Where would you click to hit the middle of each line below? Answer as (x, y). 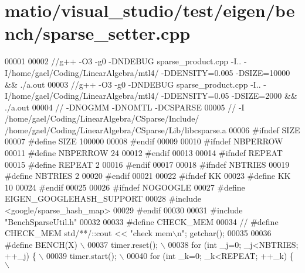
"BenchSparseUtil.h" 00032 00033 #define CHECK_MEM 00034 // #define (142, 221)
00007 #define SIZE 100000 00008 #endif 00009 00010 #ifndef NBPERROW (144, 141)
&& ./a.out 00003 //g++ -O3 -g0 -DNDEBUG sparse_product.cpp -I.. (133, 84)
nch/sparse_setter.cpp (98, 33)
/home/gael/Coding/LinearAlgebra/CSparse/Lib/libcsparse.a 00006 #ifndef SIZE (152, 129)
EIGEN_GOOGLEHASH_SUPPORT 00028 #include (103, 198)
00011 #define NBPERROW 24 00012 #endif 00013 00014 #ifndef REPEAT (144, 153)
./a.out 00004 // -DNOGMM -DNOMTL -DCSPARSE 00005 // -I (125, 107)
